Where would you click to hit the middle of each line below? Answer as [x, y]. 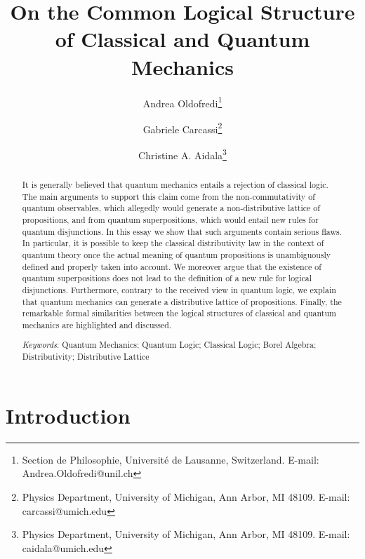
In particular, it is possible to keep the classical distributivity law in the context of [173, 243]
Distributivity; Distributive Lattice [86, 357]
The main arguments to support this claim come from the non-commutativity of [168, 196]
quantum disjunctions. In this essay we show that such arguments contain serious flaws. [182, 231]
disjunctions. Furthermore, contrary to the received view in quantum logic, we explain [179, 289]
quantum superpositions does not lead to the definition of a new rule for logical [167, 278]
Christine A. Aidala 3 [182, 154]
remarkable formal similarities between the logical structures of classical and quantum [179, 313]
